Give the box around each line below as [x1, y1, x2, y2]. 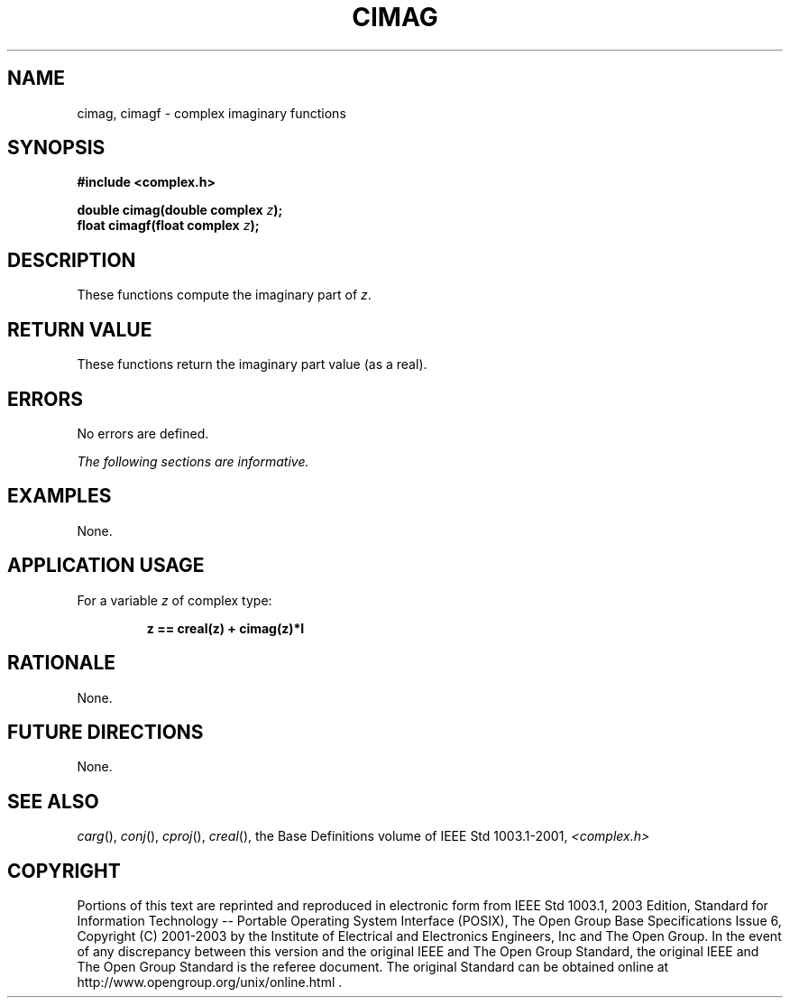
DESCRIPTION [7, 248, 136, 272]
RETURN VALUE [7, 318, 152, 341]
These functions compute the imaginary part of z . [77, 287, 372, 303]
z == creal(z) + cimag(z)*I [146, 620, 305, 636]
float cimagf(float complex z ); [77, 217, 260, 234]
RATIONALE [7, 651, 116, 675]
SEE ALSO [7, 789, 99, 813]
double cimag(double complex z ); [77, 202, 283, 218]
